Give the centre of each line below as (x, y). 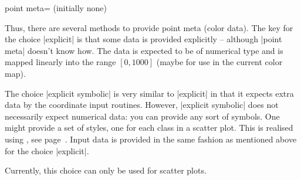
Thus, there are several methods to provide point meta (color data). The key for (149, 27)
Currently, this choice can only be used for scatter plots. (106, 170)
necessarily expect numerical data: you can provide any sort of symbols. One (142, 116)
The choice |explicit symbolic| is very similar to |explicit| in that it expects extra (149, 93)
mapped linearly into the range (60, 62)
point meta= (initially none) (56, 8)
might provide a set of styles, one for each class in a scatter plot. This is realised (149, 128)
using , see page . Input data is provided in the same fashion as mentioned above (151, 139)
